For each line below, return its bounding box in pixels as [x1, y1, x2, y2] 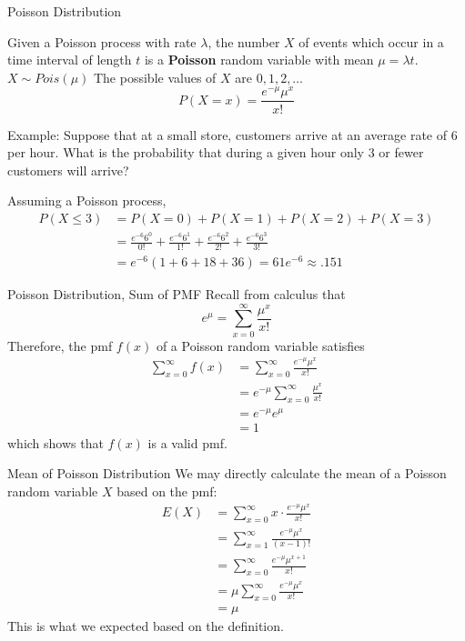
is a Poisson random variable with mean [144, 50, 374, 69]
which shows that [7, 433, 104, 452]
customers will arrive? [7, 160, 129, 179]
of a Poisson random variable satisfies [156, 336, 365, 355]
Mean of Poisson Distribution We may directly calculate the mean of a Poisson [7, 464, 447, 483]
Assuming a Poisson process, [7, 191, 167, 210]
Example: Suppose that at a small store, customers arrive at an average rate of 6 [7, 125, 458, 144]
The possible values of [93, 67, 217, 86]
